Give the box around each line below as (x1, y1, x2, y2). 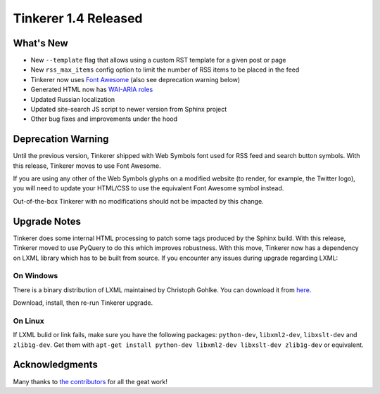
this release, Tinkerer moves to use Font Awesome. (13, 162, 161, 170)
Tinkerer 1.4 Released (13, 11, 143, 26)
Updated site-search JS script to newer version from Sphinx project (30, 105, 227, 114)
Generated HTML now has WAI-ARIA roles (30, 85, 153, 94)
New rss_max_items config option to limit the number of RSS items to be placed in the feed (30, 65, 300, 74)
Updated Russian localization (30, 95, 115, 103)
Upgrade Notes (13, 215, 81, 228)
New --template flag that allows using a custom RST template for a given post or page (30, 56, 286, 65)
